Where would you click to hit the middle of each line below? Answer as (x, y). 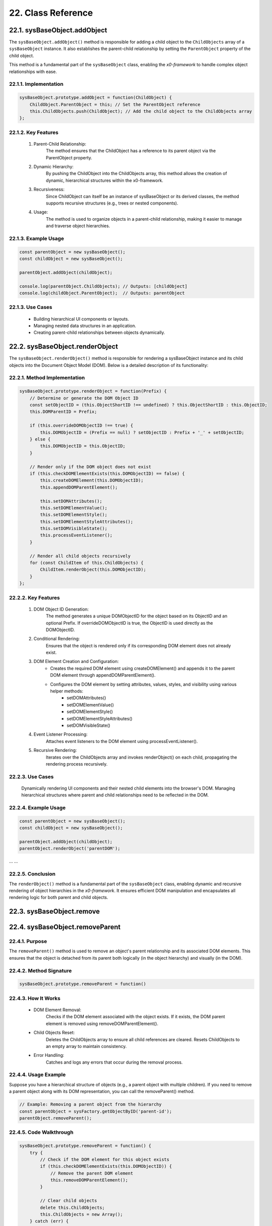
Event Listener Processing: (61, 734)
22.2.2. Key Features (35, 597)
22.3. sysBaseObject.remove (54, 911)
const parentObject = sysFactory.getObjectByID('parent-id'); (96, 1111)
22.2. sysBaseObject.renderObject (63, 346)
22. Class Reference (51, 13)
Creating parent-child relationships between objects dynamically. (99, 332)
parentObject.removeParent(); (56, 1118)
